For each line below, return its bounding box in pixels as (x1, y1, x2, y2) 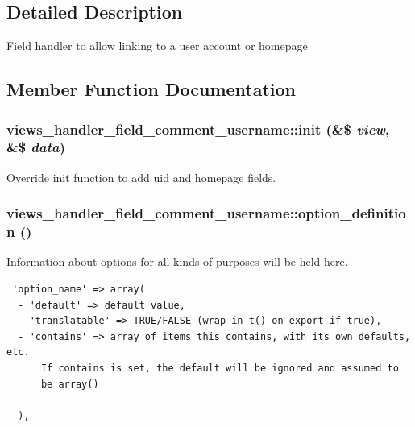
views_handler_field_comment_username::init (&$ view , (6, 118, 390, 139)
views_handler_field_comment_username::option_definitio (6, 203, 406, 223)
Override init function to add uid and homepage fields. (6, 168, 276, 185)
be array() (40, 378, 99, 390)
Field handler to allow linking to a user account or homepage (6, 37, 308, 54)
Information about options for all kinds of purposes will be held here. (6, 253, 348, 270)
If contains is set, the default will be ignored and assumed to (40, 363, 399, 375)
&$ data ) (6, 137, 65, 157)
